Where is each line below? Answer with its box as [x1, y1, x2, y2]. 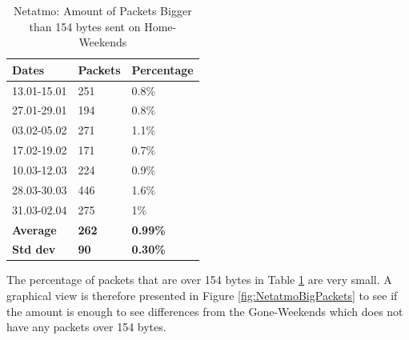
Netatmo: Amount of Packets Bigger [14, 2, 192, 18]
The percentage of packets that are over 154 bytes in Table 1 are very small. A [6, 271, 392, 288]
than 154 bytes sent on [29, 18, 141, 34]
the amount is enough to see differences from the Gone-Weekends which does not [6, 302, 403, 319]
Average [12, 221, 57, 238]
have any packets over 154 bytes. [6, 318, 166, 335]
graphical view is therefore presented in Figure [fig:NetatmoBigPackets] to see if [6, 287, 398, 304]
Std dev [12, 241, 56, 258]
